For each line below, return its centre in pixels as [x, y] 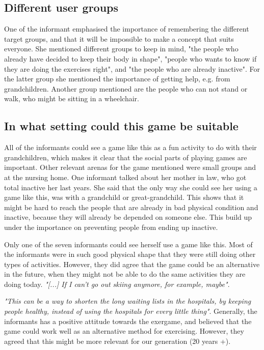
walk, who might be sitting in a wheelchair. [72, 98]
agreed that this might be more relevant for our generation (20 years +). [117, 341]
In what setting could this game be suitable [121, 126]
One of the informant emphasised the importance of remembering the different [127, 29]
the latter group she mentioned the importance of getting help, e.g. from [117, 79]
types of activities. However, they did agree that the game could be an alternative [132, 264]
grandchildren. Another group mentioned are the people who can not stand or [126, 88]
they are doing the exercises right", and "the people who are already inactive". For [132, 68]
